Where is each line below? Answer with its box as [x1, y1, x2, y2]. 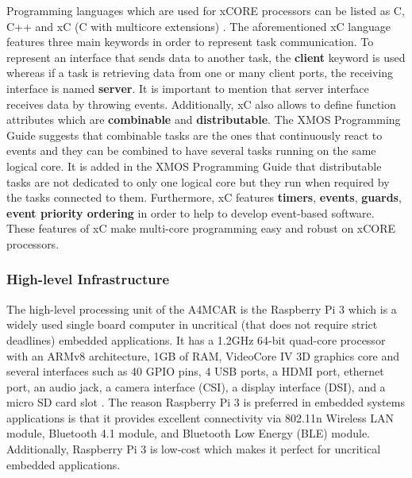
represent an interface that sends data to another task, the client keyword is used [6, 48, 406, 65]
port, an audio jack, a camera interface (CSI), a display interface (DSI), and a [6, 378, 386, 395]
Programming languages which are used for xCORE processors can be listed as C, [6, 2, 405, 18]
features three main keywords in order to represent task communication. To [6, 33, 374, 50]
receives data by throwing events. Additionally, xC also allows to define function [6, 95, 396, 112]
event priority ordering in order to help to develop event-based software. [6, 204, 375, 221]
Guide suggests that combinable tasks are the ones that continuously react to [6, 126, 383, 143]
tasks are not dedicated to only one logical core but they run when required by [6, 173, 390, 190]
